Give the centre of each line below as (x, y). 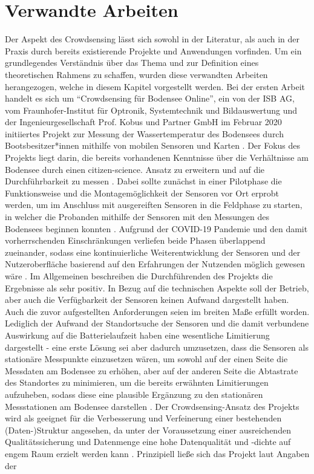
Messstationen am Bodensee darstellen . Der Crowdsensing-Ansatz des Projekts (152, 406)
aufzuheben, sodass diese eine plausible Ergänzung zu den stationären (134, 394)
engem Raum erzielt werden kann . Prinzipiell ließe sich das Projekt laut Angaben (157, 453)
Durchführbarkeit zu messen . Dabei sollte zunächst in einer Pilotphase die (143, 181)
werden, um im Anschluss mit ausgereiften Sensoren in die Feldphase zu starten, (154, 205)
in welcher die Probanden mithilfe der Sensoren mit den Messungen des (137, 217)
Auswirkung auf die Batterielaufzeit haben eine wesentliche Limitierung (137, 335)
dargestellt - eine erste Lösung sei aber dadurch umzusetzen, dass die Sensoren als (157, 347)
